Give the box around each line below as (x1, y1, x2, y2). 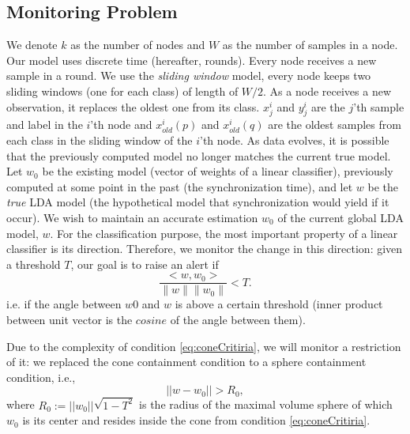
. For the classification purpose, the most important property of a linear (50, 225, 398, 241)
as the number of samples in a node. (222, 36, 398, 53)
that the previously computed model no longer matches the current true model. (6, 147, 391, 164)
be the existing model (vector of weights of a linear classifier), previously (42, 163, 393, 179)
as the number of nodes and (70, 36, 205, 53)
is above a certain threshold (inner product (175, 296, 383, 312)
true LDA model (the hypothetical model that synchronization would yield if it (6, 194, 389, 210)
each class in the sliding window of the (6, 131, 193, 148)
